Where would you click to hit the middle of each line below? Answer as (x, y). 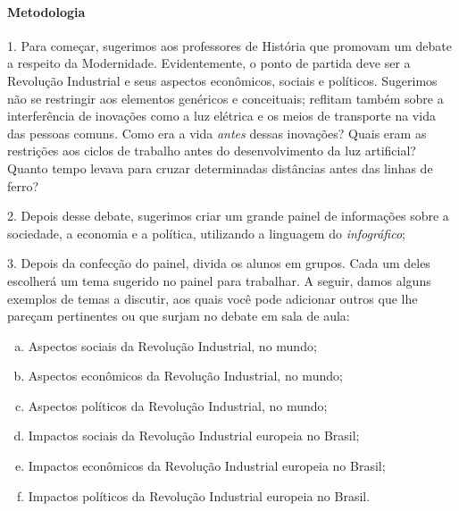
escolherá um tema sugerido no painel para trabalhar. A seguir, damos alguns (219, 280)
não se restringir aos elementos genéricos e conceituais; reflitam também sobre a (225, 98)
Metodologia (46, 11)
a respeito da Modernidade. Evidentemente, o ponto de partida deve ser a (209, 63)
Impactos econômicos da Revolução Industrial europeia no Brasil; (207, 466)
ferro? (23, 185)
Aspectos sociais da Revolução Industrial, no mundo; (172, 345)
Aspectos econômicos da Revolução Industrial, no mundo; (185, 376)
